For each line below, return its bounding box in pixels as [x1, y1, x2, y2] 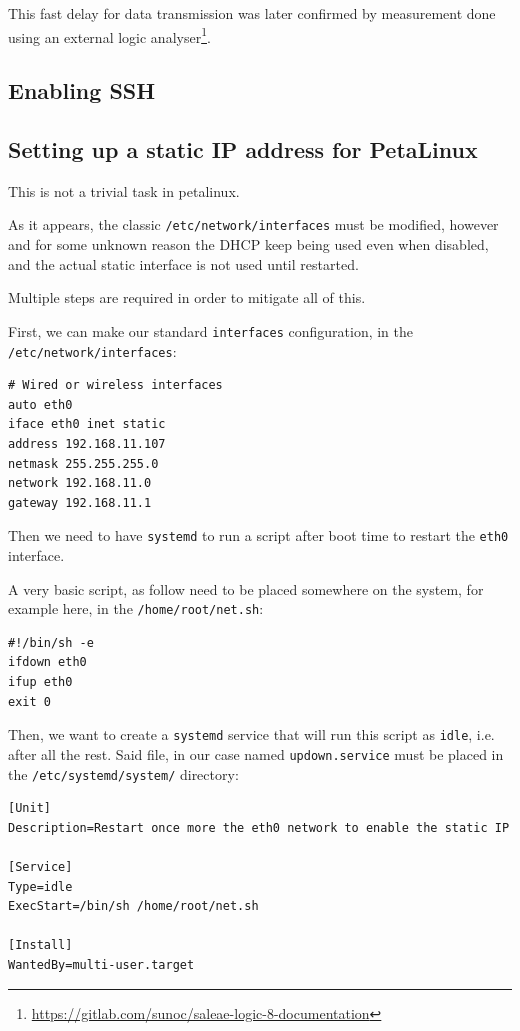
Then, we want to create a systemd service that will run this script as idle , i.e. [8, 724, 495, 745]
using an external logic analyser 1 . [8, 23, 211, 47]
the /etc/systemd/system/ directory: [8, 763, 239, 784]
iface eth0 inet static [8, 417, 166, 432]
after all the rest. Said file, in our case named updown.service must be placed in [8, 743, 504, 764]
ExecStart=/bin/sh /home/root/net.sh [8, 899, 259, 914]
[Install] [8, 938, 73, 953]
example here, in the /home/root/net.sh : [8, 598, 264, 619]
